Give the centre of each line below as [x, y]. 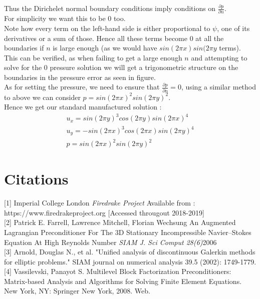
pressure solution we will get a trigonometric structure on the [144, 67]
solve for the [23, 67]
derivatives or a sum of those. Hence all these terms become [96, 38]
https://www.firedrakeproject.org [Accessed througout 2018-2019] [104, 212]
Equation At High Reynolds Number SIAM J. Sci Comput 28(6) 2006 [110, 242]
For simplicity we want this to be [55, 18]
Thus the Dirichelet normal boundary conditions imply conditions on [110, 8]
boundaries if [24, 48]
